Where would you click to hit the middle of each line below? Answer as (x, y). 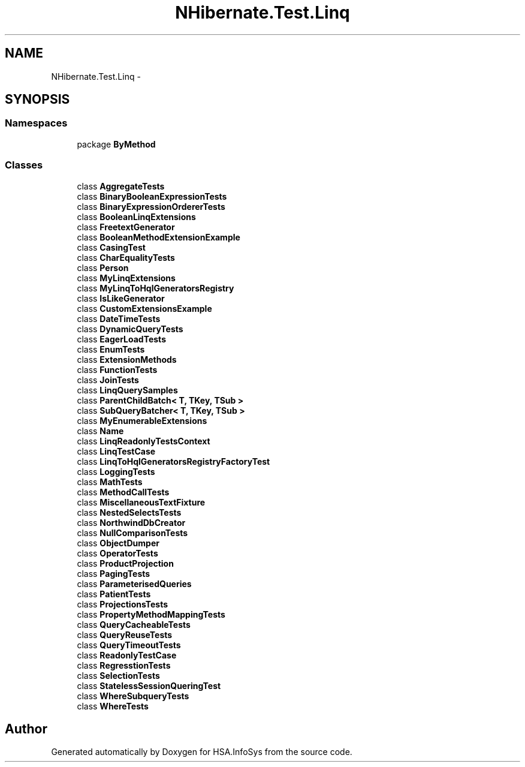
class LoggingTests (116, 471)
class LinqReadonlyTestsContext (144, 441)
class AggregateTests (121, 186)
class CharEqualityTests (126, 257)
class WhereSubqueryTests (133, 696)
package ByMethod (116, 144)
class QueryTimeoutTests (129, 645)
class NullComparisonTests (132, 533)
